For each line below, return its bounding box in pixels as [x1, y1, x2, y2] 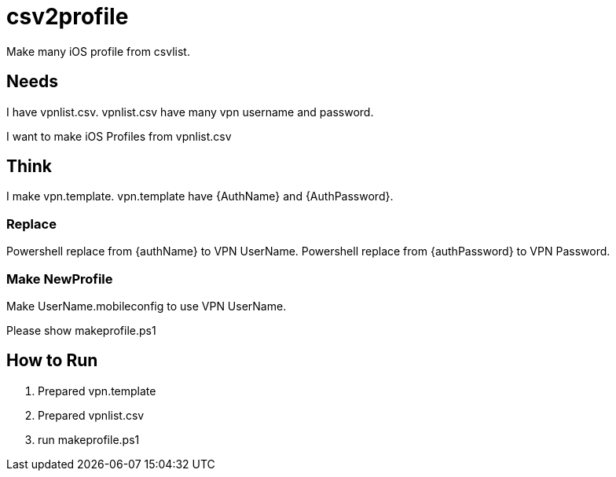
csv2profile [6, 3, 129, 30]
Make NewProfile [6, 270, 113, 287]
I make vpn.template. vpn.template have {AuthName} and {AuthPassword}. [6, 189, 394, 204]
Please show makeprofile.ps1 [6, 323, 156, 337]
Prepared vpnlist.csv [38, 408, 145, 422]
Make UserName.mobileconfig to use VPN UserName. [6, 299, 287, 313]
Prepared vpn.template [38, 383, 156, 398]
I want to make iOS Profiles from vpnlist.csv [6, 129, 232, 143]
